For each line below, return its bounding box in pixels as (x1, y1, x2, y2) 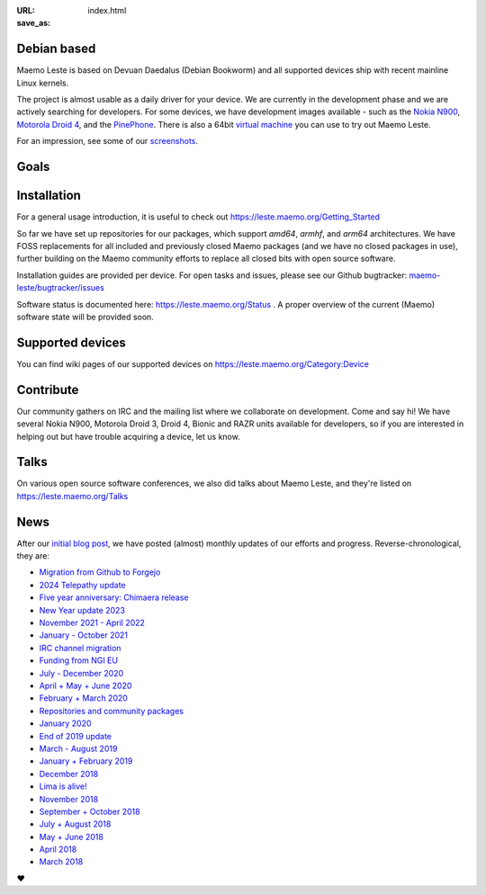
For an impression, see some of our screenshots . (16, 136, 198, 147)
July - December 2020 (39, 667, 124, 678)
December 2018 (39, 768, 99, 779)
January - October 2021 (39, 630, 129, 640)
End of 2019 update (39, 730, 112, 741)
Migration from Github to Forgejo (39, 567, 161, 577)
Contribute (16, 382, 79, 398)
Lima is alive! (39, 781, 87, 792)
